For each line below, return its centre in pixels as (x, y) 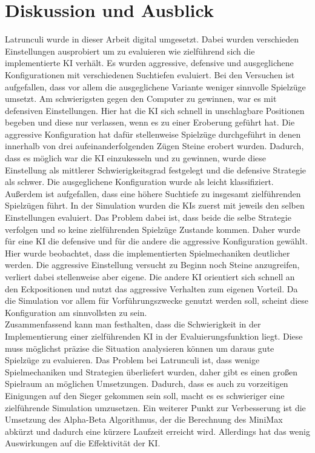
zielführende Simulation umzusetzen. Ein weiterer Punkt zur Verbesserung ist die (155, 407)
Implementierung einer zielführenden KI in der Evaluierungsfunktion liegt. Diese (154, 336)
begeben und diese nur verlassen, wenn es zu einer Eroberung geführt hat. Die (150, 122)
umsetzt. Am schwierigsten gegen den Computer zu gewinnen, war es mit (141, 99)
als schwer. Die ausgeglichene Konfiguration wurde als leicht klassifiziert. (139, 182)
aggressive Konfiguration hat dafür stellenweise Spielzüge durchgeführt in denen (153, 134)
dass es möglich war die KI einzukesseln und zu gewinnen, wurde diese (135, 158)
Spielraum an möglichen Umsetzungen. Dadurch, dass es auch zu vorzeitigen (147, 384)
